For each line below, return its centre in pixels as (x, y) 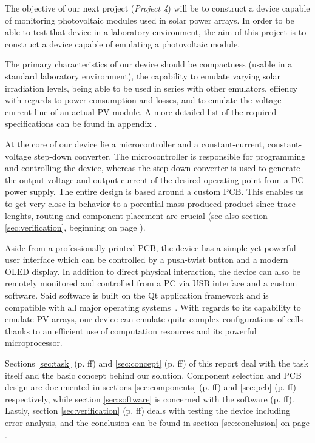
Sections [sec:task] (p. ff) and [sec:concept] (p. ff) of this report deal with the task (157, 363)
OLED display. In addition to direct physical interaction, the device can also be (153, 271)
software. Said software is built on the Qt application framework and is (137, 295)
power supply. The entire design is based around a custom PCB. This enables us (154, 191)
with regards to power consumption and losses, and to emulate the (129, 100)
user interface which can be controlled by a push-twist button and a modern (147, 259)
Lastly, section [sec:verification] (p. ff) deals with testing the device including (148, 411)
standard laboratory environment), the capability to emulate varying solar (143, 76)
